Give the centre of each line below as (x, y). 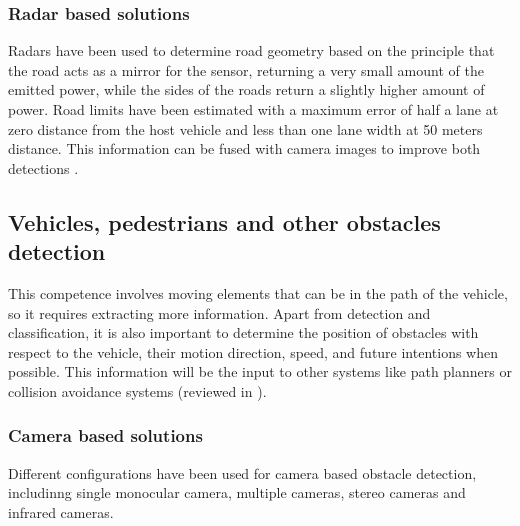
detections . (43, 167)
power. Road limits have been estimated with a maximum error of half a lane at (253, 109)
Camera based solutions (105, 435)
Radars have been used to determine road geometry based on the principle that (251, 50)
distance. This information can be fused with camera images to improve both (244, 148)
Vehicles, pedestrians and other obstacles (224, 221)
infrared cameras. (61, 511)
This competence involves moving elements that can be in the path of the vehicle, (258, 292)
